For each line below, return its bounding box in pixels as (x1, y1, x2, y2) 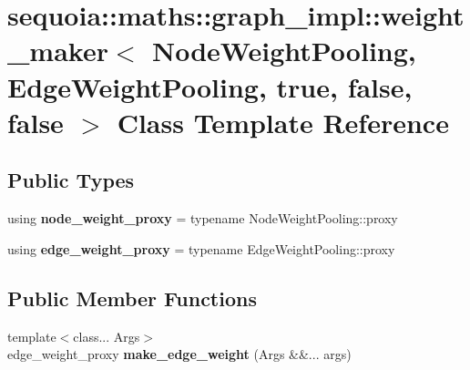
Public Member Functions (7, 283, 257, 312)
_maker (7, 32, 108, 69)
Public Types (7, 166, 135, 194)
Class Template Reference (117, 103, 449, 140)
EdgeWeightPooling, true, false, (7, 67, 413, 105)
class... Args (73, 326, 140, 345)
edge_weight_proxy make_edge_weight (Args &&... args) (7, 344, 352, 364)
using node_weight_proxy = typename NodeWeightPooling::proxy (7, 209, 398, 228)
